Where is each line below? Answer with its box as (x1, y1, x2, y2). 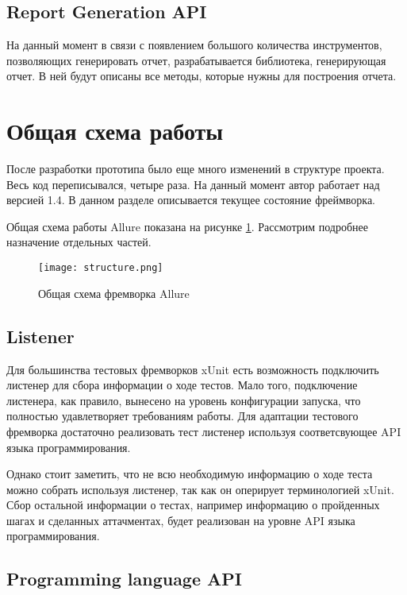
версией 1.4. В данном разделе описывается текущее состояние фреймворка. (6, 191, 375, 208)
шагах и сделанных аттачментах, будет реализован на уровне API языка (6, 512, 355, 528)
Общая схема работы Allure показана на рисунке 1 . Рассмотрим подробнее (6, 218, 368, 234)
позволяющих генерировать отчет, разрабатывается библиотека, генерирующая (6, 52, 386, 68)
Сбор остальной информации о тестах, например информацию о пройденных (6, 496, 380, 513)
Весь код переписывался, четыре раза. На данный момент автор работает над (6, 176, 380, 192)
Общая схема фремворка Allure (38, 284, 190, 301)
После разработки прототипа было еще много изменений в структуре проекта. (6, 160, 385, 177)
